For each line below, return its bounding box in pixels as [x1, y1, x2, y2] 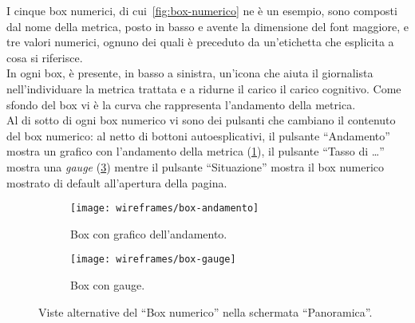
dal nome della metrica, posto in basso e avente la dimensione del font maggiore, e [6, 18, 409, 34]
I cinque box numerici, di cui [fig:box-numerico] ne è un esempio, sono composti [6, 2, 397, 18]
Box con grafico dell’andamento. [70, 225, 227, 242]
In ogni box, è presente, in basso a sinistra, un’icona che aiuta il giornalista [6, 65, 373, 81]
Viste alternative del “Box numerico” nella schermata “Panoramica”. [38, 303, 373, 320]
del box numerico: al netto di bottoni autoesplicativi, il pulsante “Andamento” [6, 127, 390, 144]
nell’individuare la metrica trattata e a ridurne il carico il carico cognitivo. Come [6, 80, 401, 97]
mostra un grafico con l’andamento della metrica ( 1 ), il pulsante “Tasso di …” [6, 143, 385, 160]
